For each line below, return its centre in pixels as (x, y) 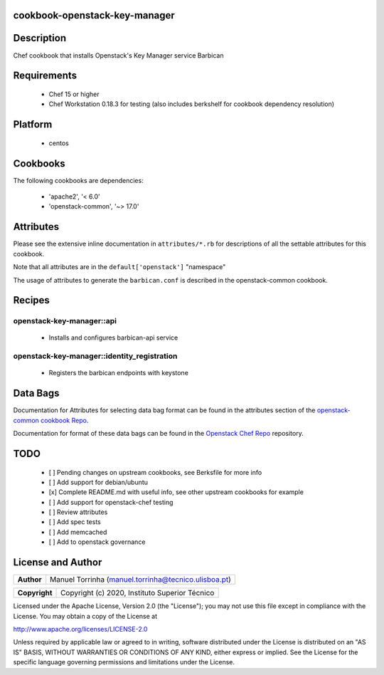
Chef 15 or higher (74, 94)
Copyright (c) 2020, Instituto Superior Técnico (138, 593)
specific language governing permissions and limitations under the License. (124, 662)
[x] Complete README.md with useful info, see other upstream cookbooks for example (176, 492)
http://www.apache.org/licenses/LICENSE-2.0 (80, 629)
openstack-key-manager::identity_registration (95, 356)
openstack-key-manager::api (65, 321)
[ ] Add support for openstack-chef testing (111, 502)
